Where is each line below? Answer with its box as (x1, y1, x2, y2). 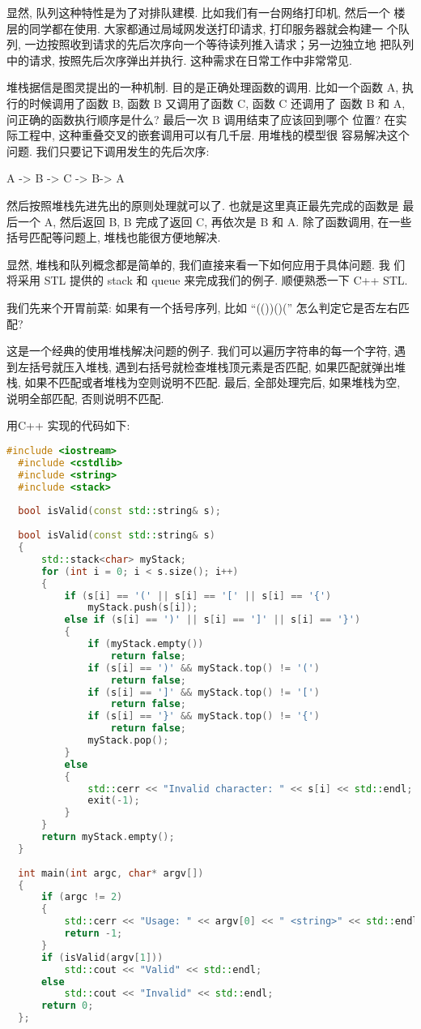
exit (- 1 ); (87, 795, 140, 807)
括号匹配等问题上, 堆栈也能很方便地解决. (6, 229, 221, 246)
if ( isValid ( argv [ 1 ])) (40, 951, 164, 963)
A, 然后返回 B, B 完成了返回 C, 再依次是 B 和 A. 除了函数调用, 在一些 (44, 212, 412, 229)
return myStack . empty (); (40, 831, 175, 843)
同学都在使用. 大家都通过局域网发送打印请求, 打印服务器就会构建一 (28, 19, 384, 36)
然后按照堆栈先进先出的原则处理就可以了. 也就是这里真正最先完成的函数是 (6, 196, 399, 213)
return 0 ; (40, 1000, 94, 1012)
